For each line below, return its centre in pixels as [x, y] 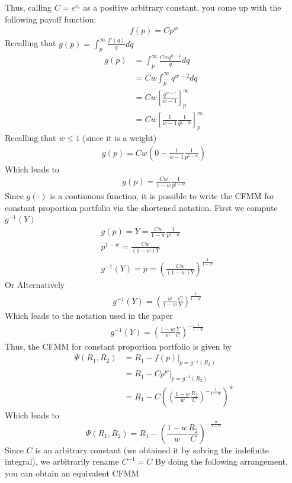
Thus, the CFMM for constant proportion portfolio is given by [118, 346]
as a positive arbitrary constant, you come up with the [182, 7]
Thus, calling [28, 7]
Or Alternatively [35, 284]
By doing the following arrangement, [222, 461]
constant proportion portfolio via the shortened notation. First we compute [141, 207]
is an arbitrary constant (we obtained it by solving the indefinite [152, 450]
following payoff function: [51, 19]
